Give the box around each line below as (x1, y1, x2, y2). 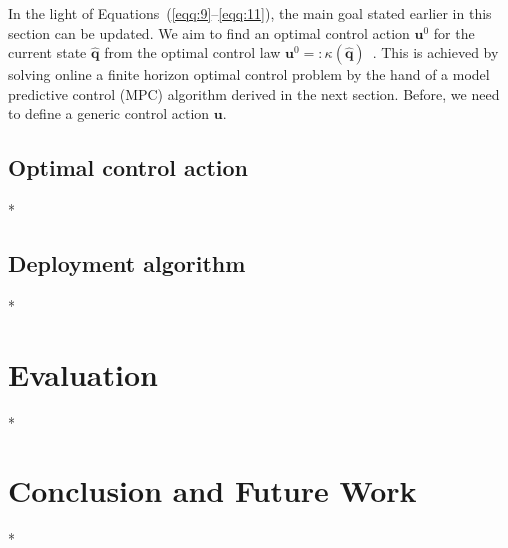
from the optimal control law (104, 42, 281, 63)
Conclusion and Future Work (8, 470, 417, 511)
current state (8, 42, 87, 63)
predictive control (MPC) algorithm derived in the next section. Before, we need (8, 83, 500, 104)
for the (433, 22, 475, 43)
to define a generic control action (8, 103, 210, 124)
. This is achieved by (372, 42, 499, 63)
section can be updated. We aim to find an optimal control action (8, 22, 410, 43)
